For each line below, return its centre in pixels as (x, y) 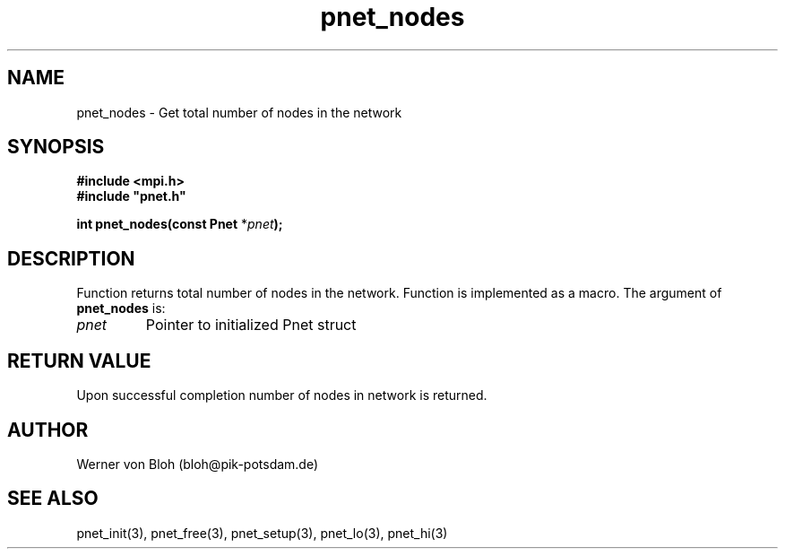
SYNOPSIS (56, 147)
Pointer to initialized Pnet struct (251, 325)
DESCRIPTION (71, 258)
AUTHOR (48, 430)
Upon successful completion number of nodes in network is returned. (282, 395)
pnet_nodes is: (121, 308)
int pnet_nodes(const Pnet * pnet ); (180, 224)
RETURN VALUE (79, 361)
